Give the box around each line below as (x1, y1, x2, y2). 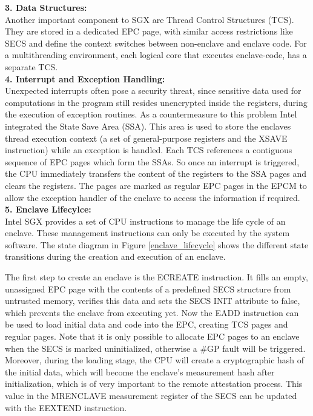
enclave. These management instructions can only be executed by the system (5, 226, 290, 239)
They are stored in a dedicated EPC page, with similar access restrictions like (5, 25, 293, 38)
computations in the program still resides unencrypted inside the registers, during (5, 96, 308, 108)
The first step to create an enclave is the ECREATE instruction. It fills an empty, (5, 271, 308, 283)
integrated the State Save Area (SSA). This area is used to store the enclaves (5, 119, 291, 132)
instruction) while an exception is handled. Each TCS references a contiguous (5, 144, 292, 156)
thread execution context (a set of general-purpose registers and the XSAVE (5, 131, 288, 144)
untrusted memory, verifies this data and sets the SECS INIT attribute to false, (5, 294, 300, 307)
